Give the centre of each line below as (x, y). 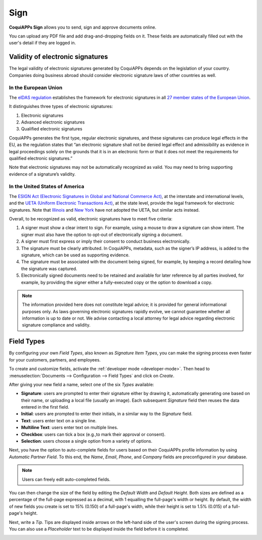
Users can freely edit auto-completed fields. (66, 479)
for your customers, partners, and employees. (55, 360)
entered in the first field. (45, 407)
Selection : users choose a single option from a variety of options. (87, 441)
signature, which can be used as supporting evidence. (75, 255)
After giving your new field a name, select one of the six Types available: (82, 384)
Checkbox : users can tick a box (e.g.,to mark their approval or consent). (93, 434)
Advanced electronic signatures (53, 122)
